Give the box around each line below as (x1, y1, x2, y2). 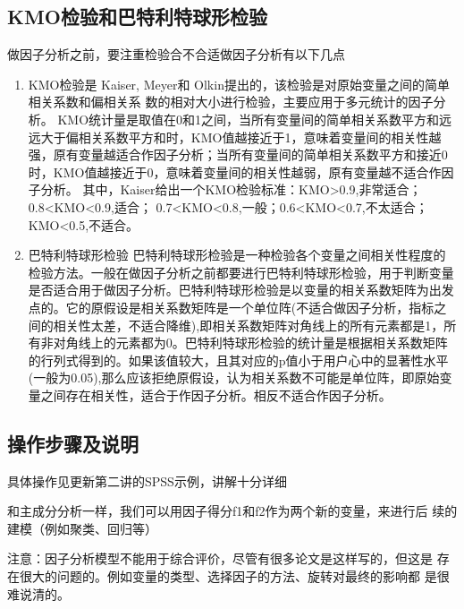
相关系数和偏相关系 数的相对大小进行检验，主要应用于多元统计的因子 (28, 92, 434, 111)
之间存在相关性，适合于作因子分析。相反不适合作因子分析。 (40, 385, 392, 404)
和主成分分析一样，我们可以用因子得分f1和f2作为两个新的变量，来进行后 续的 (7, 502, 458, 520)
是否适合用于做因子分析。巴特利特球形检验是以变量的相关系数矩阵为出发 (28, 280, 454, 299)
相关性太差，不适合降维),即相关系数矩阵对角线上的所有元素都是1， (53, 315, 444, 334)
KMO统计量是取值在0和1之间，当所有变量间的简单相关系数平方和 (57, 109, 440, 128)
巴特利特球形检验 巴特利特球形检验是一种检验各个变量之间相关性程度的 (28, 245, 446, 264)
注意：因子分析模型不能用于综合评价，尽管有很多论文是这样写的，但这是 (7, 549, 433, 568)
